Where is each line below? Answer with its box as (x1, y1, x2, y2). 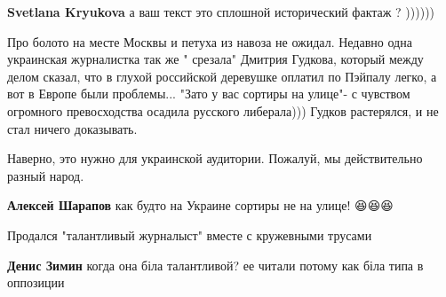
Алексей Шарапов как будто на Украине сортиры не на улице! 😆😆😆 (7, 196, 394, 215)
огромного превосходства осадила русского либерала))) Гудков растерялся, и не (7, 101, 439, 120)
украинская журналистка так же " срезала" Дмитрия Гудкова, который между (7, 50, 424, 68)
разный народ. (7, 166, 84, 184)
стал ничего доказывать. (7, 119, 138, 137)
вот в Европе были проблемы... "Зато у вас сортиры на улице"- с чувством (7, 84, 410, 103)
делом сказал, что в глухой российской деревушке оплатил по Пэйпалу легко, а (7, 66, 437, 85)
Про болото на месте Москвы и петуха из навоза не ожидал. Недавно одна (7, 32, 412, 51)
